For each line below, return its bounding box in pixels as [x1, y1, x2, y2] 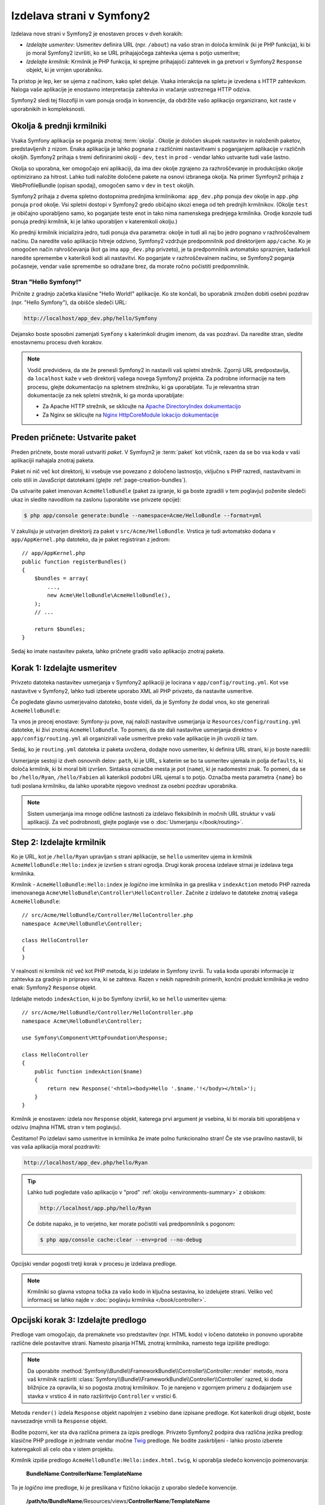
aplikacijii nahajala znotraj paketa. [11, 456, 95, 464]
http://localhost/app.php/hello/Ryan [40, 1205, 152, 1212]
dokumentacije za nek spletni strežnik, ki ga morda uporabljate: [27, 391, 185, 399]
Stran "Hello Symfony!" [11, 278, 82, 286]
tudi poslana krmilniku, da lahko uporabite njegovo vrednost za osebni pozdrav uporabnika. [11, 782, 238, 789]
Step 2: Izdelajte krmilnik [11, 837, 107, 847]
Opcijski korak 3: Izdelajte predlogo [11, 1315, 147, 1326]
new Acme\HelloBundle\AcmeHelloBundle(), [47, 592, 172, 599]
